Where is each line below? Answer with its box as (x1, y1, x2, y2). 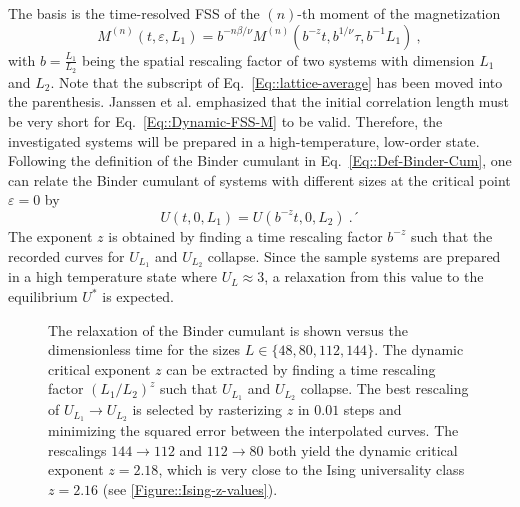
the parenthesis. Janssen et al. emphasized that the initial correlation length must (8, 91, 509, 112)
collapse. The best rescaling (300, 378, 469, 399)
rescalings (48, 439, 107, 460)
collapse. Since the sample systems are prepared (207, 245, 501, 266)
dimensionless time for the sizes (48, 339, 241, 360)
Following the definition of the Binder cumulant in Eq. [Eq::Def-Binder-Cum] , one (8, 150, 512, 171)
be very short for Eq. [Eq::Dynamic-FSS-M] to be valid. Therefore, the (8, 111, 443, 132)
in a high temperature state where (8, 266, 218, 287)
